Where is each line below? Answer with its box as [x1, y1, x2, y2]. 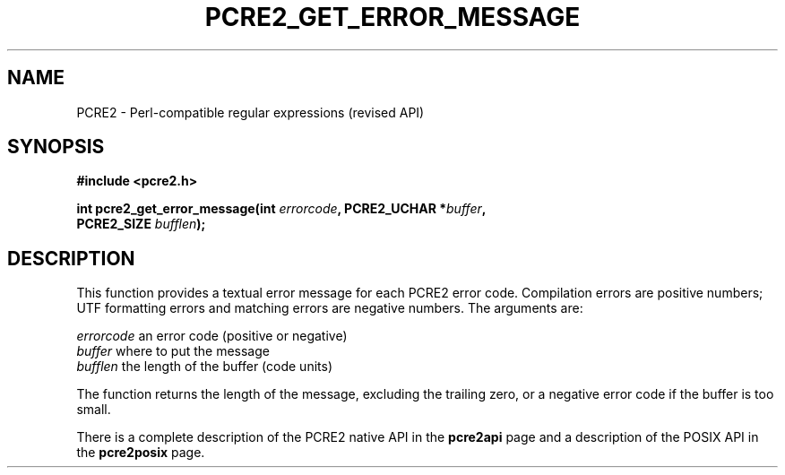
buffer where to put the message [76, 343, 270, 359]
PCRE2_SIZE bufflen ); [76, 216, 206, 232]
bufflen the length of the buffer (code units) [76, 358, 332, 375]
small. [76, 402, 111, 418]
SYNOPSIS [7, 135, 105, 159]
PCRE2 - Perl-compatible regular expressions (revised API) [76, 104, 425, 120]
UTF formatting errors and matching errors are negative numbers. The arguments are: [76, 300, 583, 316]
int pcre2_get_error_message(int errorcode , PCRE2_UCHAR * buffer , [76, 201, 487, 217]
